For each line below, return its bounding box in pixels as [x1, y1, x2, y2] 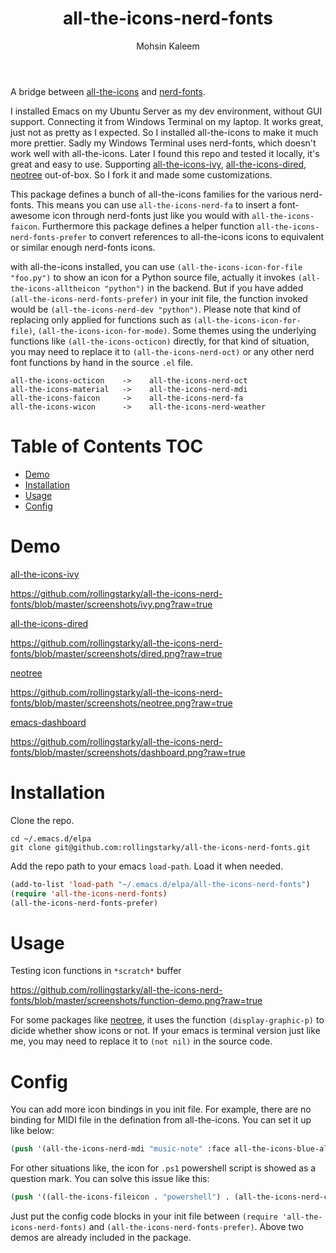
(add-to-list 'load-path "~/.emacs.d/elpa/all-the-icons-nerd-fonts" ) [10, 879, 311, 889]
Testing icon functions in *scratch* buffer [10, 965, 182, 977]
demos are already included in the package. [10, 1232, 192, 1243]
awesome [10, 209, 51, 221]
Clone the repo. [10, 814, 75, 826]
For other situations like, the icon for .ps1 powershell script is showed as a [10, 1162, 317, 1174]
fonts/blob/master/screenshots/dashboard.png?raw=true [10, 746, 246, 758]
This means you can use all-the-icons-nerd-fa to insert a [36, 198, 277, 211]
